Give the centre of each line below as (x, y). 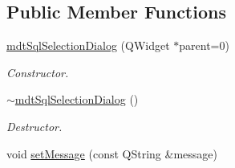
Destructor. (34, 126)
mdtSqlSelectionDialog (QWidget (88, 45)
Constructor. (38, 72)
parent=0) (204, 45)
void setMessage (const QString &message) (112, 153)
